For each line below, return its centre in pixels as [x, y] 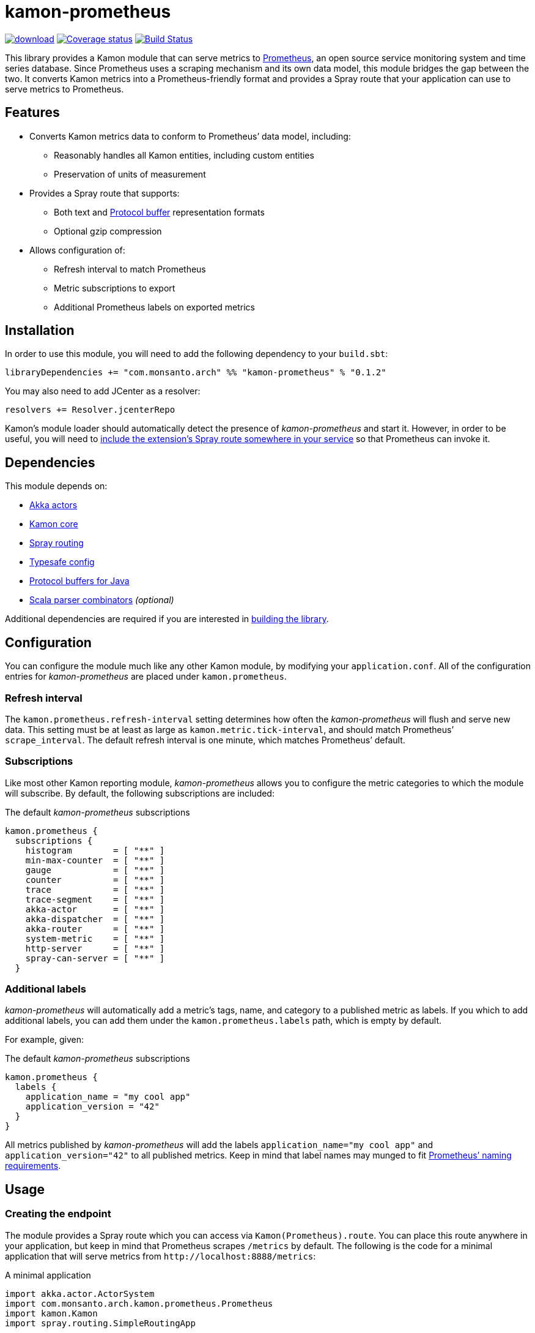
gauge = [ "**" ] [95, 870]
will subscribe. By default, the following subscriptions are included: [140, 793]
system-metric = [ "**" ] [95, 938]
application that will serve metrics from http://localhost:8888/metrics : [160, 1256]
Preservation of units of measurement [130, 174]
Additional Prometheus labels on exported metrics [155, 307]
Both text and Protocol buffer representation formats [159, 212]
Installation [40, 331]
